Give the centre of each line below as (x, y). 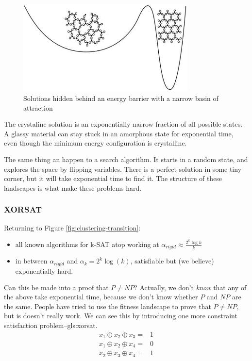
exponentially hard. (44, 271)
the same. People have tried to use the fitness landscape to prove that (108, 306)
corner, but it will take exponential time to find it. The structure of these (113, 178)
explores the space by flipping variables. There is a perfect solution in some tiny (123, 169)
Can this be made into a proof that (56, 287)
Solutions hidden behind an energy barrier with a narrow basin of (121, 98)
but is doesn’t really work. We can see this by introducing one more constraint (121, 316)
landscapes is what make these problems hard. (73, 188)
